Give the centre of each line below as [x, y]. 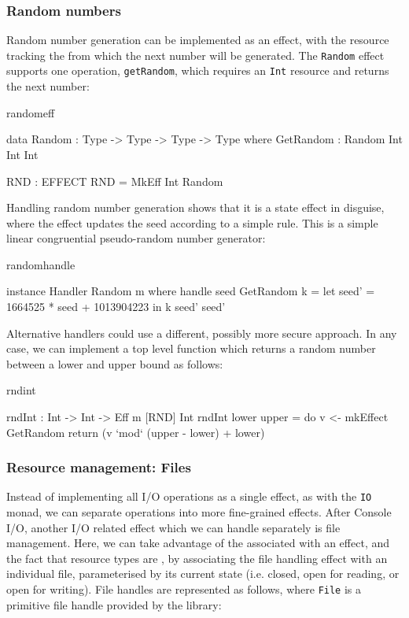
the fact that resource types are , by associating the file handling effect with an [197, 558]
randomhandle [41, 264]
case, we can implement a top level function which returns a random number [191, 348]
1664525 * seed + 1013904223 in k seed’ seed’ [116, 307]
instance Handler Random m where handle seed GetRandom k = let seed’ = [191, 291]
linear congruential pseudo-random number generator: [136, 238]
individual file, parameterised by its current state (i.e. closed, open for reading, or [203, 574]
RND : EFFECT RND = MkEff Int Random [115, 181]
